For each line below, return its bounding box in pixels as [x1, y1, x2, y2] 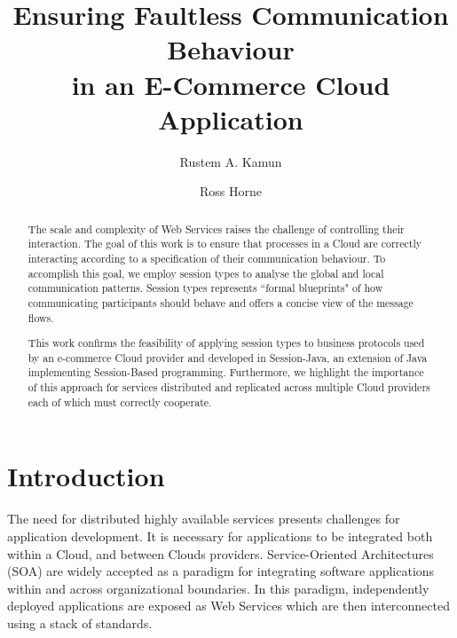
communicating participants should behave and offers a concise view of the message [28, 295, 414, 310]
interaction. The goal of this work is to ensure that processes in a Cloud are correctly [28, 236, 422, 251]
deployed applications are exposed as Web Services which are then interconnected [7, 596, 450, 615]
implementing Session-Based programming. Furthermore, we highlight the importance [28, 365, 424, 380]
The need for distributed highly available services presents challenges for [7, 509, 400, 528]
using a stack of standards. [7, 613, 153, 632]
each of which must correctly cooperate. [28, 394, 212, 409]
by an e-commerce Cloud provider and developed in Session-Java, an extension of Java [28, 350, 428, 365]
